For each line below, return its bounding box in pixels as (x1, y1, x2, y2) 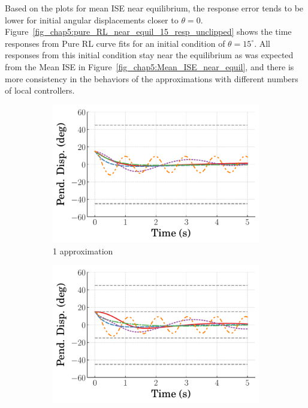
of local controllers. (5, 84, 75, 97)
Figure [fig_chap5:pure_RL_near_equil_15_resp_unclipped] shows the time (5, 25, 292, 38)
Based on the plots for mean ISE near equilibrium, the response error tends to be (5, 2, 304, 14)
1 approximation (53, 244, 113, 257)
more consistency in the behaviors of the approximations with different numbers (5, 72, 298, 85)
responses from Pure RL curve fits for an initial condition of (5, 37, 225, 49)
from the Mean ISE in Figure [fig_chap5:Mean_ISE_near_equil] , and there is (5, 60, 294, 73)
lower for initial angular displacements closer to (5, 13, 179, 26)
